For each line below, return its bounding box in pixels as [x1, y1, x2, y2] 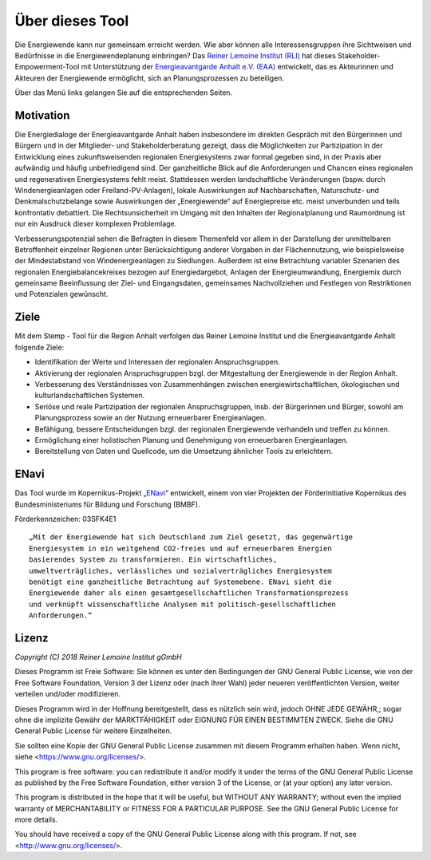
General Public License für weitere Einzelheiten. [14, 726, 172, 736]
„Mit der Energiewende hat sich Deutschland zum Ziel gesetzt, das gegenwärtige [29, 533, 354, 542]
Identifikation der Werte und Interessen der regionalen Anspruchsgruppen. [34, 357, 280, 367]
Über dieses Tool [14, 12, 129, 30]
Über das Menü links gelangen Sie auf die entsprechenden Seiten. [14, 88, 233, 97]
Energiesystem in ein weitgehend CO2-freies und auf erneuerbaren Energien [29, 543, 332, 553]
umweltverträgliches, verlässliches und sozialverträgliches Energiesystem [29, 566, 332, 575]
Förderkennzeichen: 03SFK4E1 [14, 514, 117, 523]
